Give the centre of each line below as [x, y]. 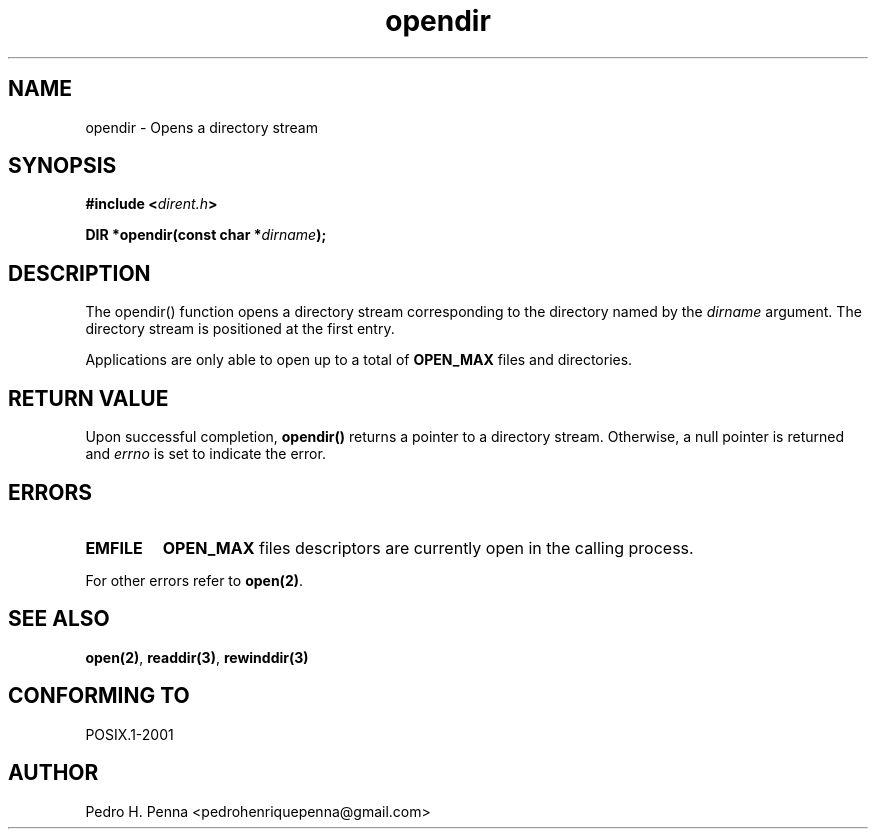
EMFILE [114, 547]
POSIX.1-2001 [129, 734]
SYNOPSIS [62, 166]
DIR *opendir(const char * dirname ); [206, 235]
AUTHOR [53, 773]
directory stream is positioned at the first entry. [240, 329]
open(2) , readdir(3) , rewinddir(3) [197, 657]
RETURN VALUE [88, 398]
